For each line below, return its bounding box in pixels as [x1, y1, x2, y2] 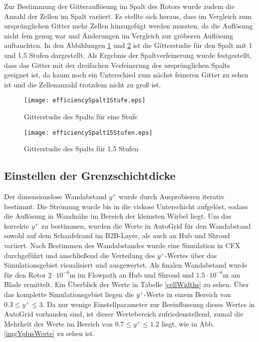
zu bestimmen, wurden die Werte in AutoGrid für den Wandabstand [41, 220, 251, 231]
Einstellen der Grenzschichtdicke [4, 168, 176, 183]
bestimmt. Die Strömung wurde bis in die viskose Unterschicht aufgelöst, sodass [4, 201, 248, 211]
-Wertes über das [165, 250, 217, 260]
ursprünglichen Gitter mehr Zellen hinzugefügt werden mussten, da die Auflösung [4, 20, 253, 31]
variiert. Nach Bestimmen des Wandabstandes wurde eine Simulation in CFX [4, 240, 241, 251]
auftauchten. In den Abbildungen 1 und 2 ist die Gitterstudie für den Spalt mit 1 [4, 40, 253, 50]
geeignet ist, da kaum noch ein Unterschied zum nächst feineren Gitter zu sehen [4, 69, 249, 80]
